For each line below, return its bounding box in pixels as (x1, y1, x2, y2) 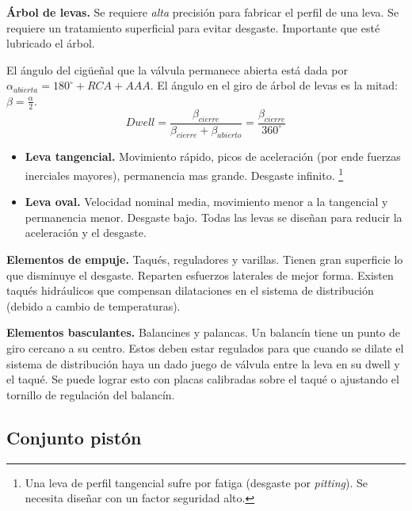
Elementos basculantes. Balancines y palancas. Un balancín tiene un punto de (6, 324, 401, 341)
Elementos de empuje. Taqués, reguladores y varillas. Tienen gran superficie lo (6, 251, 403, 268)
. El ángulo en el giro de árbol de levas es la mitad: (150, 77, 398, 93)
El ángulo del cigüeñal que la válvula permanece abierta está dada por (6, 61, 348, 78)
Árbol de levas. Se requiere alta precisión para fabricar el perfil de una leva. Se (6, 4, 399, 20)
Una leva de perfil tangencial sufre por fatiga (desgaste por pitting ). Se (25, 474, 368, 490)
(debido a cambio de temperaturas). (6, 297, 181, 314)
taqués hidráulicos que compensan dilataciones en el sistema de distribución (6, 282, 374, 299)
